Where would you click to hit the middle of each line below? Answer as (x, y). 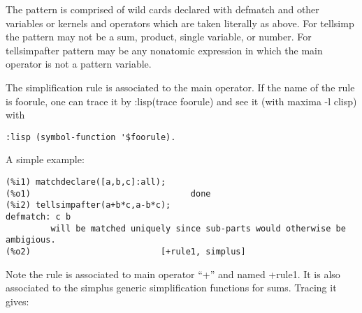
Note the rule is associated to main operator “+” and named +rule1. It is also (173, 274)
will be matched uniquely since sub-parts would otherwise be (198, 228)
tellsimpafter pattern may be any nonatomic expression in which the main (164, 50)
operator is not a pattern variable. (79, 64)
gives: (17, 301)
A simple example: (45, 159)
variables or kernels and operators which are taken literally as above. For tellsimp (180, 23)
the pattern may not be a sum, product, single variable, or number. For (159, 37)
